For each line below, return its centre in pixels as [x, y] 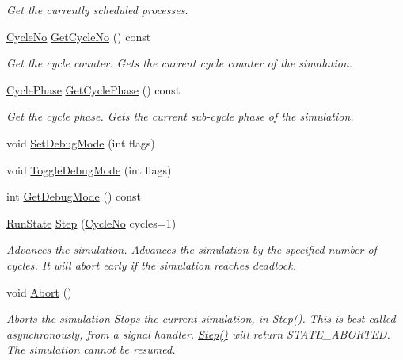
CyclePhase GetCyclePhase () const [93, 89]
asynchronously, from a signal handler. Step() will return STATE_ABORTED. [198, 333]
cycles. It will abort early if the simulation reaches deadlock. [151, 264]
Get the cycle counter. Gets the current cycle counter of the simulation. [180, 63]
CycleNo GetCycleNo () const [79, 36]
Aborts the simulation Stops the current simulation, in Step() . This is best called [201, 318]
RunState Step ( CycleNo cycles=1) [91, 222]
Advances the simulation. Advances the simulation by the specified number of [192, 249]
